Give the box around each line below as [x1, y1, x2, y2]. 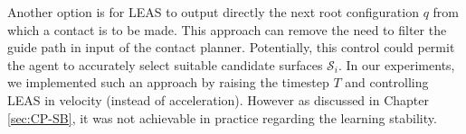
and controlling [345, 73, 429, 92]
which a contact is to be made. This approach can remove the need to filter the [7, 20, 447, 39]
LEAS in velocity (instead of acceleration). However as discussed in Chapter [7, 90, 429, 109]
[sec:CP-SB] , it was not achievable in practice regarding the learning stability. [7, 108, 437, 127]
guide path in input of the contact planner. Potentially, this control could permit [7, 38, 455, 57]
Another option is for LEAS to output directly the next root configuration [7, 3, 419, 21]
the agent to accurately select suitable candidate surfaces [7, 55, 323, 74]
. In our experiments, [338, 55, 455, 74]
